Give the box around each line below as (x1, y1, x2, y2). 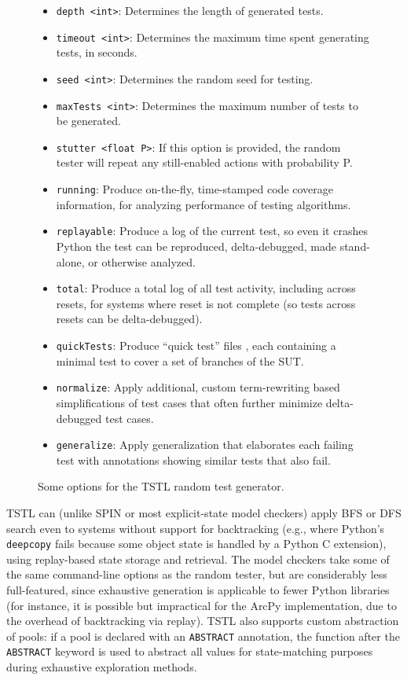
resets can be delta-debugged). (56, 311, 203, 327)
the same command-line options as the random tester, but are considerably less (6, 566, 387, 583)
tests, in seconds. (56, 44, 137, 61)
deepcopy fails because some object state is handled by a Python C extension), (6, 535, 387, 552)
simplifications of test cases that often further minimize (56, 394, 323, 410)
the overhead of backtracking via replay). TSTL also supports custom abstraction (6, 612, 399, 629)
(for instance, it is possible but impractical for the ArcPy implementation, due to (6, 597, 397, 613)
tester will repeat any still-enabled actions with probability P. (56, 154, 353, 171)
